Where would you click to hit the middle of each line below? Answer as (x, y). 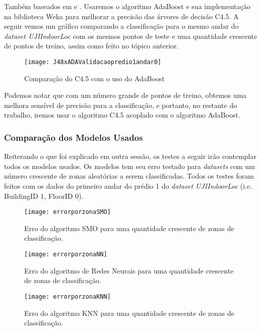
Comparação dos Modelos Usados (74, 137)
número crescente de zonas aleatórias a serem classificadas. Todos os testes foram (129, 176)
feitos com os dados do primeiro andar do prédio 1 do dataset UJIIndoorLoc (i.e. (128, 186)
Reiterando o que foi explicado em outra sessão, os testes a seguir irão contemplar (130, 156)
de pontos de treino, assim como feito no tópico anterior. (91, 46)
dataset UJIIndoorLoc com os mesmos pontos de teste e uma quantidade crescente (131, 36)
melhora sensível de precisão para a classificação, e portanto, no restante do (121, 105)
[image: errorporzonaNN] (66, 255)
